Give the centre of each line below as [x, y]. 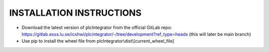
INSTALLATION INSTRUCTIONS [75, 13]
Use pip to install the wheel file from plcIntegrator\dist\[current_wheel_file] [98, 41]
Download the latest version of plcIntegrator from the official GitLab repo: [97, 27]
